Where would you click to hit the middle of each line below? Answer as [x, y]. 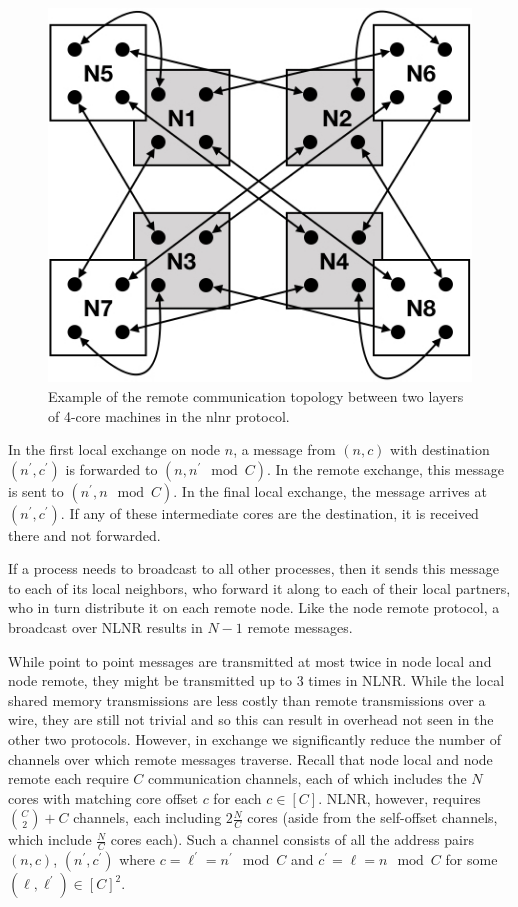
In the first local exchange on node [114, 449]
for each [237, 797]
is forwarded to [111, 468]
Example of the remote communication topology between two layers [256, 395]
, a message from [284, 449]
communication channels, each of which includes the [307, 778]
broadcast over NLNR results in [105, 627]
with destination [440, 449]
